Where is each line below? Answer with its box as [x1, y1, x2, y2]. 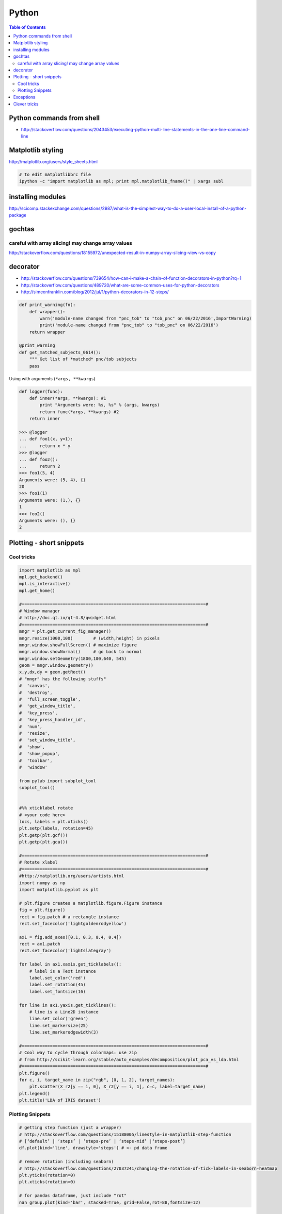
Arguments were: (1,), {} [19, 497, 81, 503]
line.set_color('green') [29, 1016, 89, 1022]
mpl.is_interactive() [19, 581, 71, 587]
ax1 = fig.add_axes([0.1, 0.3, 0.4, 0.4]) [19, 934, 122, 940]
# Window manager [19, 608, 61, 614]
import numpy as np [19, 880, 65, 886]
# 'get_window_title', [19, 703, 76, 709]
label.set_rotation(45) [29, 982, 86, 988]
